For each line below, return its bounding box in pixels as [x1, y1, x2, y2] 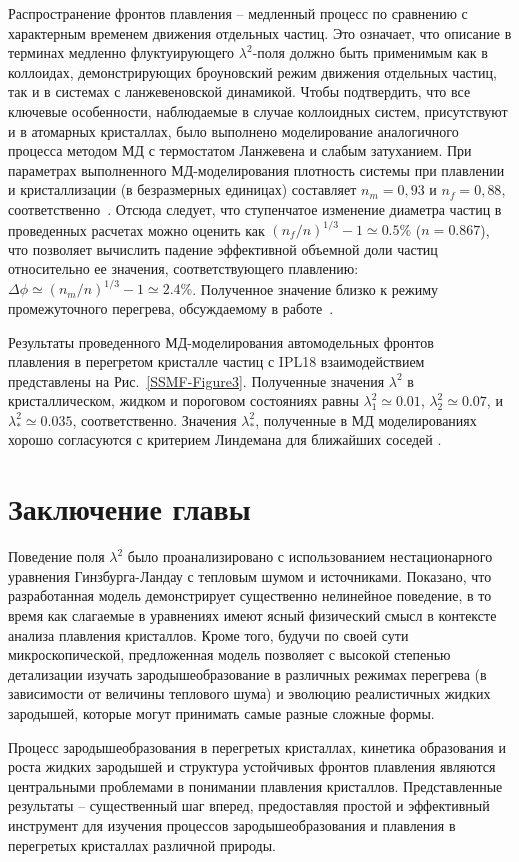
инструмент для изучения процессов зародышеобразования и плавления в [8, 814, 456, 835]
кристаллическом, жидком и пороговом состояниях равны [8, 390, 359, 411]
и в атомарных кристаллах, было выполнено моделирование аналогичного [8, 120, 459, 141]
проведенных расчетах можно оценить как [8, 219, 265, 240]
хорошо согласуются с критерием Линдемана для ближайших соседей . [8, 429, 442, 450]
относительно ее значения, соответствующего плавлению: [8, 258, 359, 279]
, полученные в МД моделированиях [255, 409, 477, 430]
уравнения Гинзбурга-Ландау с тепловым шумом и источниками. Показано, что [8, 565, 492, 586]
